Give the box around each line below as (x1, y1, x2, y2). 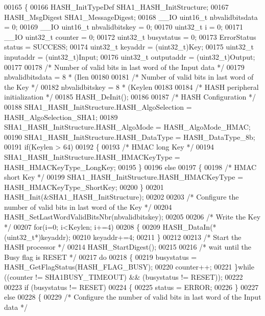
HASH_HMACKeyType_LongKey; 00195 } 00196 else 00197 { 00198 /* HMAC (4, 161, 257, 172)
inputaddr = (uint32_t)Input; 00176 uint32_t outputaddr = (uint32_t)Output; (4, 51, 255, 62)
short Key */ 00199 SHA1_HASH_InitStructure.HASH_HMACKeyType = (4, 172, 244, 182)
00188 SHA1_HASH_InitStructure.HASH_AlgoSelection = (4, 101, 192, 112)
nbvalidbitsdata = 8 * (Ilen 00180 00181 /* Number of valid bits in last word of (4, 71, 254, 82)
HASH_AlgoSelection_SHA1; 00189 (4, 111, 118, 122)
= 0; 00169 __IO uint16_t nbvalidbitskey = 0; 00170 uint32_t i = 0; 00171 (4, 21, 243, 32)
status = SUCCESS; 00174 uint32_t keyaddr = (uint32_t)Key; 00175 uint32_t (4, 41, 254, 52)
